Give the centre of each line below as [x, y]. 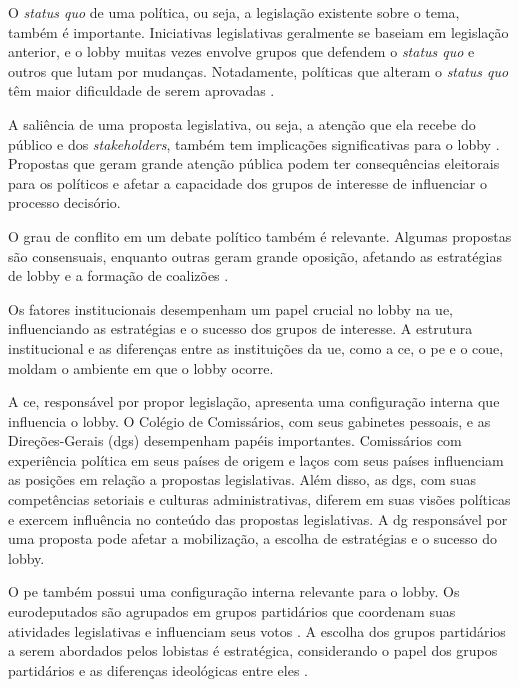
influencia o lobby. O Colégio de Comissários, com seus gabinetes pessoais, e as [249, 420]
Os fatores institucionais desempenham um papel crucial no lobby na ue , [230, 308]
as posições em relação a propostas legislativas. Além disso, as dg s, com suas [242, 479]
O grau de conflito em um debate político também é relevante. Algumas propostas [260, 235]
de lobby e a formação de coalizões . [118, 275]
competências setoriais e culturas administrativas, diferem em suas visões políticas [259, 499]
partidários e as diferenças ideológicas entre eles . [158, 669]
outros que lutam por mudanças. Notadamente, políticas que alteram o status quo [258, 70]
